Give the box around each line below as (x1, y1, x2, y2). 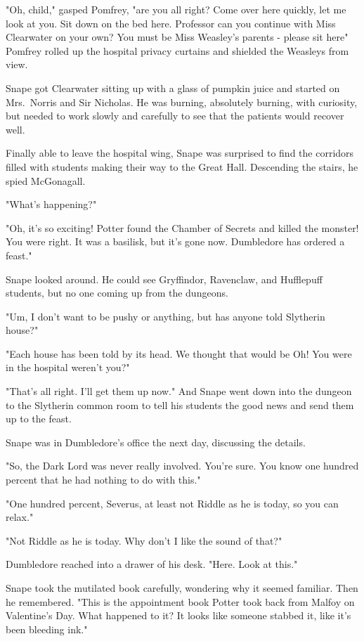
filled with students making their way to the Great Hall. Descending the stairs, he (6, 159, 358, 174)
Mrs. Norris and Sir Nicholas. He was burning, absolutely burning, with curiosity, (6, 94, 358, 109)
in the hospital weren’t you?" (6, 360, 130, 375)
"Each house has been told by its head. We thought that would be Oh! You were (6, 346, 352, 361)
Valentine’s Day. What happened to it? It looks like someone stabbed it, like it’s (6, 608, 351, 623)
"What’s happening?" (6, 197, 97, 212)
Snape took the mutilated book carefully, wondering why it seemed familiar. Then (6, 581, 358, 595)
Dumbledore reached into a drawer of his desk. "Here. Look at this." (6, 557, 298, 571)
